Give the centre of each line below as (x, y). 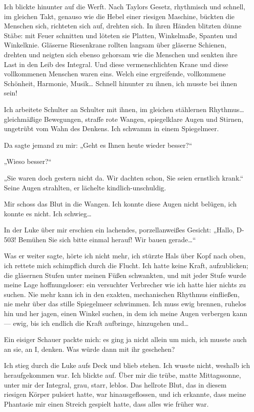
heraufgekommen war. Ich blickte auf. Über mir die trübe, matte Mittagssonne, (123, 375)
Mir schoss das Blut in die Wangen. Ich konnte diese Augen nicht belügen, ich (120, 204)
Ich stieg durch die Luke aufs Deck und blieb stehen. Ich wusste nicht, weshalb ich (127, 365)
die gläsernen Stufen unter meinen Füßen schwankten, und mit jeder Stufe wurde (125, 275)
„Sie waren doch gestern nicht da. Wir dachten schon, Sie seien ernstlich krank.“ (124, 177)
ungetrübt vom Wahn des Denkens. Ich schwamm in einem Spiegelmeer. (111, 128)
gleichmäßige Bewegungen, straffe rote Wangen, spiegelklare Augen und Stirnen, (124, 119)
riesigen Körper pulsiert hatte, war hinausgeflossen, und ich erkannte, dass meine (125, 394)
